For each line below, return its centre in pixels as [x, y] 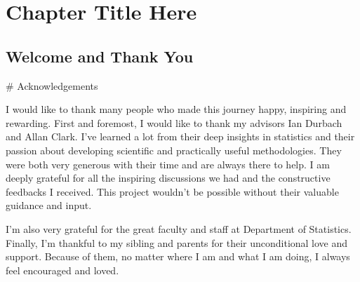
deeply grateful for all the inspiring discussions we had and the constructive [168, 178]
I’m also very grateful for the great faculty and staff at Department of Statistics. [179, 228]
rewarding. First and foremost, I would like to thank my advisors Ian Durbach [174, 122]
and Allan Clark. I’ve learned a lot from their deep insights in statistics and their [180, 136]
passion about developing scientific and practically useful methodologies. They [174, 150]
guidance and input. [49, 205]
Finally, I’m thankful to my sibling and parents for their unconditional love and [177, 242]
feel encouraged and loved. [62, 270]
